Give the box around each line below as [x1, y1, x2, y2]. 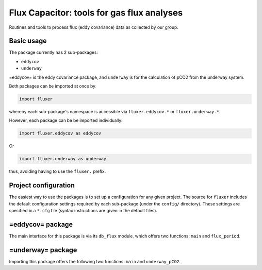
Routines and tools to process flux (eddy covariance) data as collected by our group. [9, 24, 179, 30]
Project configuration [9, 181, 75, 189]
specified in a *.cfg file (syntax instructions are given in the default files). [9, 208, 158, 213]
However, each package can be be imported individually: [9, 118, 123, 123]
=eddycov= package [9, 220, 73, 228]
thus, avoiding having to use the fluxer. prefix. [9, 169, 106, 174]
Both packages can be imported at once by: [9, 83, 97, 89]
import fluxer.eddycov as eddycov [19, 131, 101, 136]
